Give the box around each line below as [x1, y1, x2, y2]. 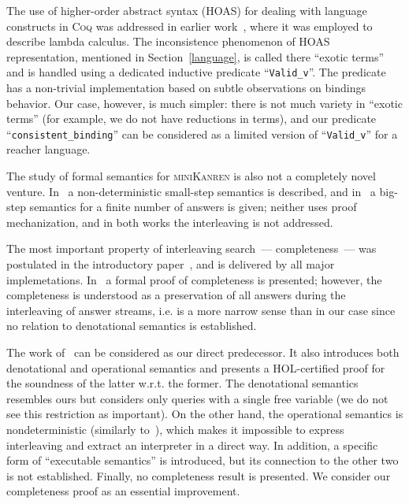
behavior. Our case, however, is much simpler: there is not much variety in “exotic [6, 94, 403, 111]
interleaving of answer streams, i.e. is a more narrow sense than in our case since [6, 302, 396, 318]
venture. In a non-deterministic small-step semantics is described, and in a [6, 183, 376, 199]
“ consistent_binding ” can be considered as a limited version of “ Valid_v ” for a [6, 125, 398, 142]
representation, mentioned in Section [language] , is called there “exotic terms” [6, 48, 385, 65]
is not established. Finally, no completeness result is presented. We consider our [6, 467, 391, 484]
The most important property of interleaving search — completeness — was [6, 240, 377, 257]
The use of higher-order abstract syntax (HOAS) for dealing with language [6, 2, 367, 18]
